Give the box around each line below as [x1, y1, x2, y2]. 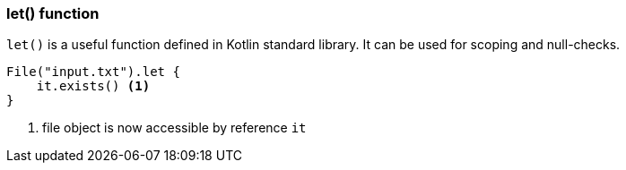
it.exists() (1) [36, 79, 151, 94]
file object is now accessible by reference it [42, 120, 307, 136]
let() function [6, 4, 100, 22]
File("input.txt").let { [6, 64, 180, 80]
